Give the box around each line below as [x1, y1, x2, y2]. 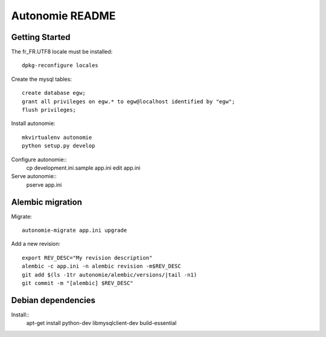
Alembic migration [11, 197, 83, 207]
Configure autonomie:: [11, 156, 67, 163]
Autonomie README [11, 9, 116, 22]
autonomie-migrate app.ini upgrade [22, 227, 127, 234]
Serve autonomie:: [11, 173, 57, 180]
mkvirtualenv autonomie [22, 133, 92, 141]
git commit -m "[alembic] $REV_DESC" [22, 280, 134, 286]
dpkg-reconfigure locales [22, 62, 99, 69]
